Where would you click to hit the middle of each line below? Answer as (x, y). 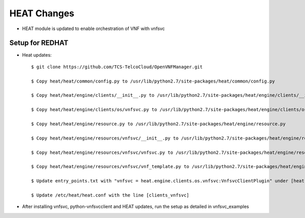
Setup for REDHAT (39, 43)
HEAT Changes (42, 13)
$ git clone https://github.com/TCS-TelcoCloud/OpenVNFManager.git (117, 67)
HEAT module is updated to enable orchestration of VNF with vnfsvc (94, 29)
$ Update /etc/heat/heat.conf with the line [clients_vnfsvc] (110, 195)
